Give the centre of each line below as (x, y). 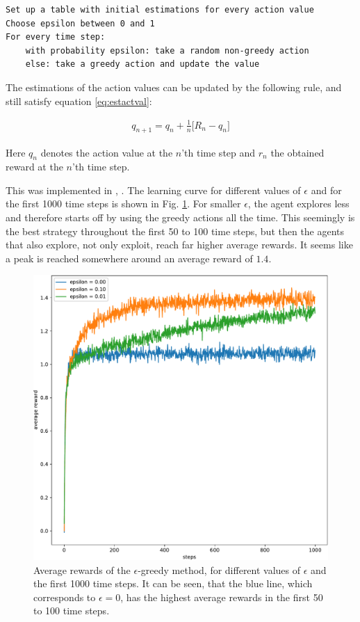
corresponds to (65, 597)
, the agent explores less (298, 204)
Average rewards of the (82, 569)
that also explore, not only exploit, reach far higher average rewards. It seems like (179, 245)
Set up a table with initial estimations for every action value (160, 10)
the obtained (297, 152)
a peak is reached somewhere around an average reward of (129, 258)
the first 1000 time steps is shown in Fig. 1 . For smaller (123, 204)
